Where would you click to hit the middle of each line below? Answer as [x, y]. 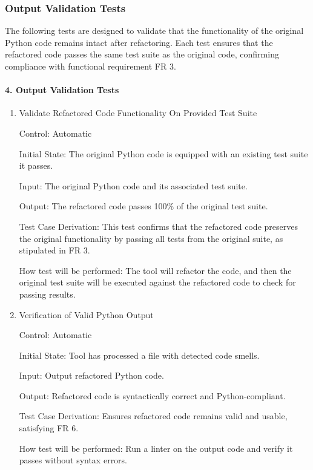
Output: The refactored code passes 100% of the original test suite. [143, 206]
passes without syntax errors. [73, 460]
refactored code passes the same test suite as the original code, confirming [142, 54]
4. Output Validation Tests [62, 90]
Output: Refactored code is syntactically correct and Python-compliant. [152, 395]
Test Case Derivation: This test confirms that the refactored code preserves [158, 226]
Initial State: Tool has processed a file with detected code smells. [139, 355]
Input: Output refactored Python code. [91, 375]
